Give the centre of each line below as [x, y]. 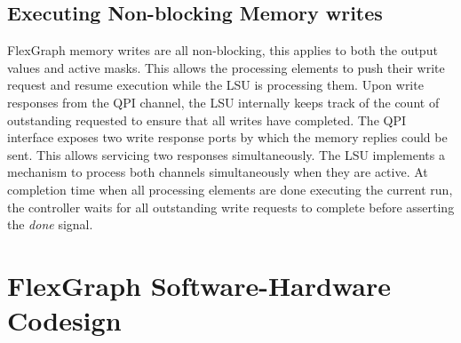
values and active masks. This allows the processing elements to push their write [226, 67]
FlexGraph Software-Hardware [199, 285]
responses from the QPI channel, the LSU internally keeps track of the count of [223, 102]
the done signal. [50, 224]
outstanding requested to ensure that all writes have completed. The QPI [207, 120]
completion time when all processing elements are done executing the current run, [230, 189]
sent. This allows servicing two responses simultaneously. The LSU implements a [226, 154]
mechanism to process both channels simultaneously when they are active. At [218, 172]
